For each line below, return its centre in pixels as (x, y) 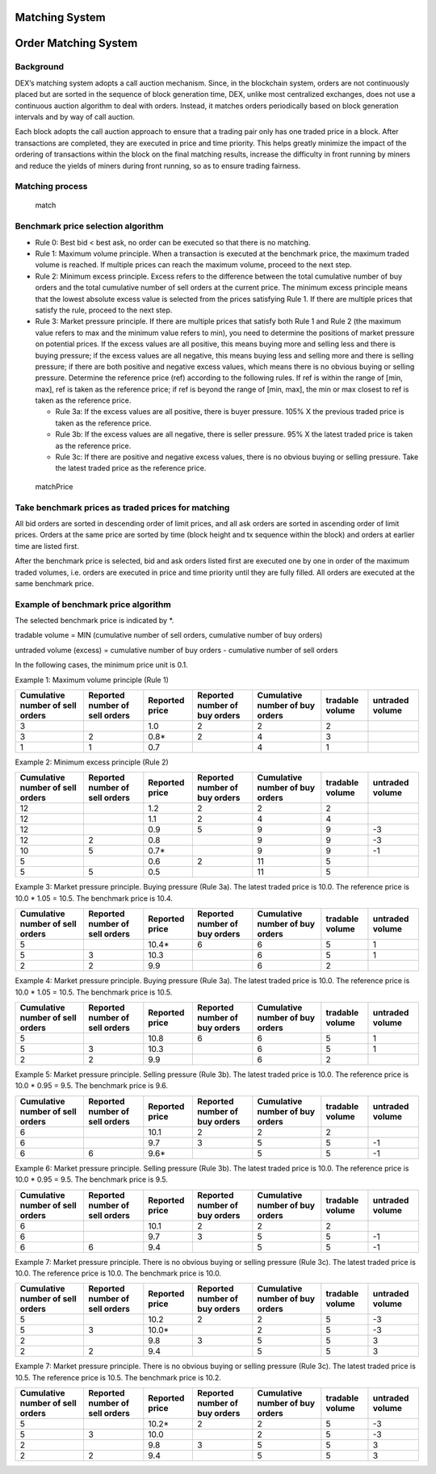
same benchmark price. (55, 583)
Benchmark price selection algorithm (89, 226)
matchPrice (54, 486)
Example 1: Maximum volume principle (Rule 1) (92, 680)
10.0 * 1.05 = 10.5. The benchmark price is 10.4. (94, 898)
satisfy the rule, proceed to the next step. (104, 310)
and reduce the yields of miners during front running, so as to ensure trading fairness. (158, 165)
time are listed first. (47, 546)
